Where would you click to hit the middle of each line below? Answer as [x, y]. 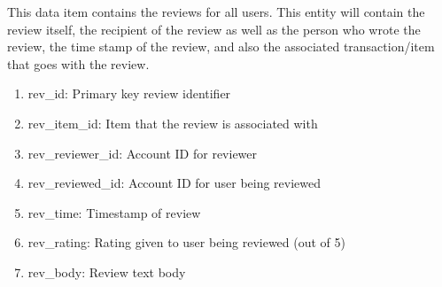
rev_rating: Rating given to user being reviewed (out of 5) [187, 242]
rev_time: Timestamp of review [114, 212]
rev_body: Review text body [107, 271]
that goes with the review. [78, 63]
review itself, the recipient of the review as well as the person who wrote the [214, 29]
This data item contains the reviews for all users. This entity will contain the [216, 12]
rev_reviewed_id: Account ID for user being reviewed [174, 183]
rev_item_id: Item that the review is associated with [173, 123]
